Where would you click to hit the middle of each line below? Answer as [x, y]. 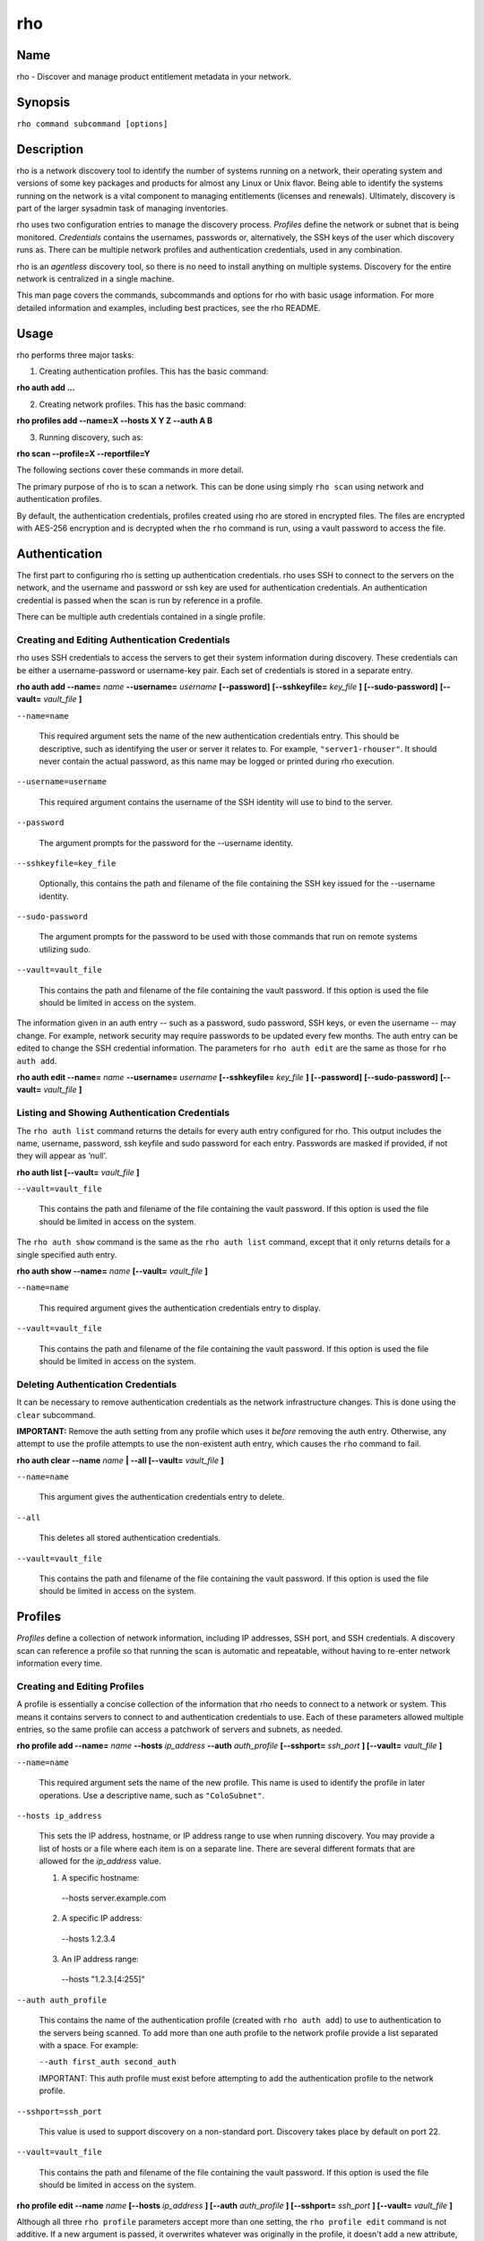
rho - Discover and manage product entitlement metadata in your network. [154, 77]
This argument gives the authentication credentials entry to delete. [162, 1497]
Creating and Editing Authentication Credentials [123, 639]
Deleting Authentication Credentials [97, 1384]
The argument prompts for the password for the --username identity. [166, 843]
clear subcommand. [56, 1415]
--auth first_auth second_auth [108, 2062]
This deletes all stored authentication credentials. [130, 1538]
